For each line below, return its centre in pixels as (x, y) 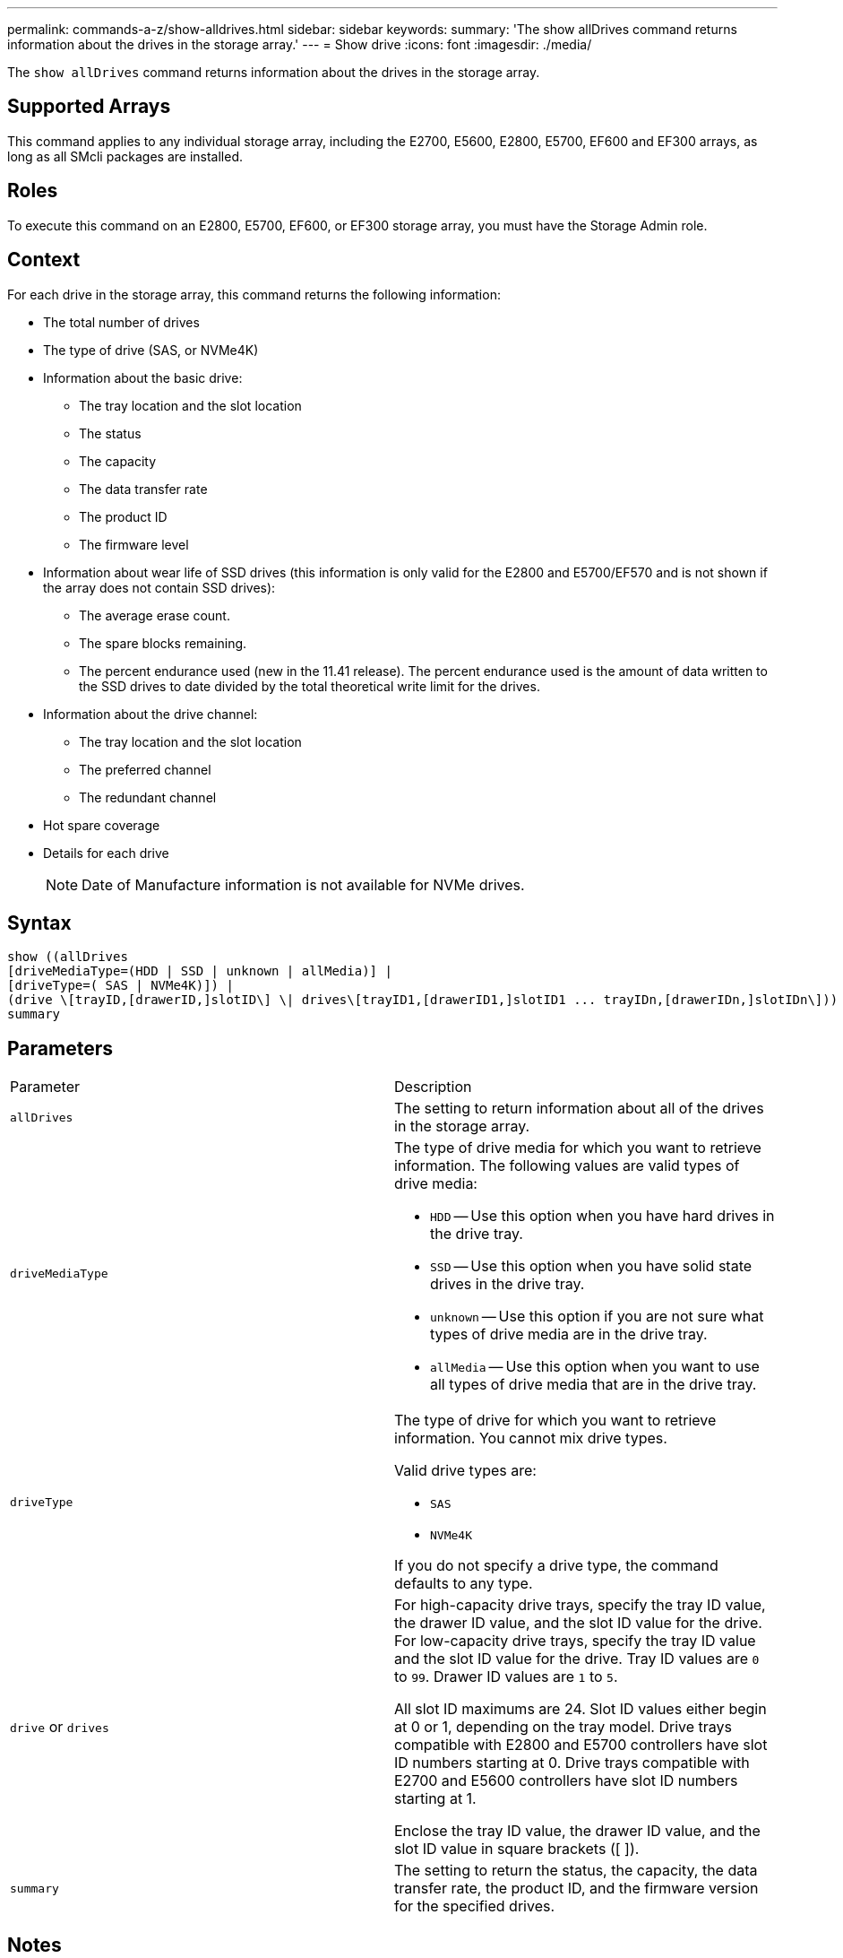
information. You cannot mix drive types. (531, 1438)
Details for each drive (106, 853)
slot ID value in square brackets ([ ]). (517, 1849)
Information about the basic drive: (143, 377)
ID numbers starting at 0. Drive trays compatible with (572, 1763)
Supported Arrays (89, 107)
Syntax (39, 923)
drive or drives (60, 1727)
